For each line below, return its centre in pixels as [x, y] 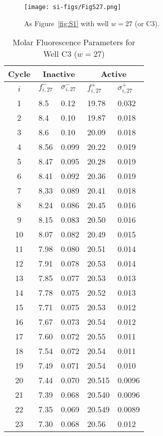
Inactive [59, 74]
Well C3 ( [60, 54]
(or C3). [147, 23]
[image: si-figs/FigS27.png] [73, 7]
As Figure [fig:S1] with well [66, 23]
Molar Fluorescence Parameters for [74, 42]
